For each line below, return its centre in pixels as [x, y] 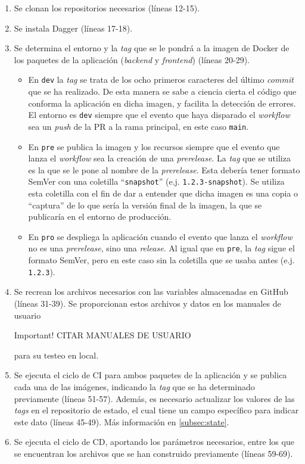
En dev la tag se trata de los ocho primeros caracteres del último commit [161, 80]
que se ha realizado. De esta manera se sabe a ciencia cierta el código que [162, 91]
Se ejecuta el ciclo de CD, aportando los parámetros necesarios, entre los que [154, 442]
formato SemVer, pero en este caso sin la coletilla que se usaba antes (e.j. [161, 260]
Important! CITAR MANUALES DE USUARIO [102, 335]
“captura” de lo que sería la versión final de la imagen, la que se [145, 205]
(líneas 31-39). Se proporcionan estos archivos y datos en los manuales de [147, 303]
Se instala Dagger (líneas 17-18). [73, 28]
